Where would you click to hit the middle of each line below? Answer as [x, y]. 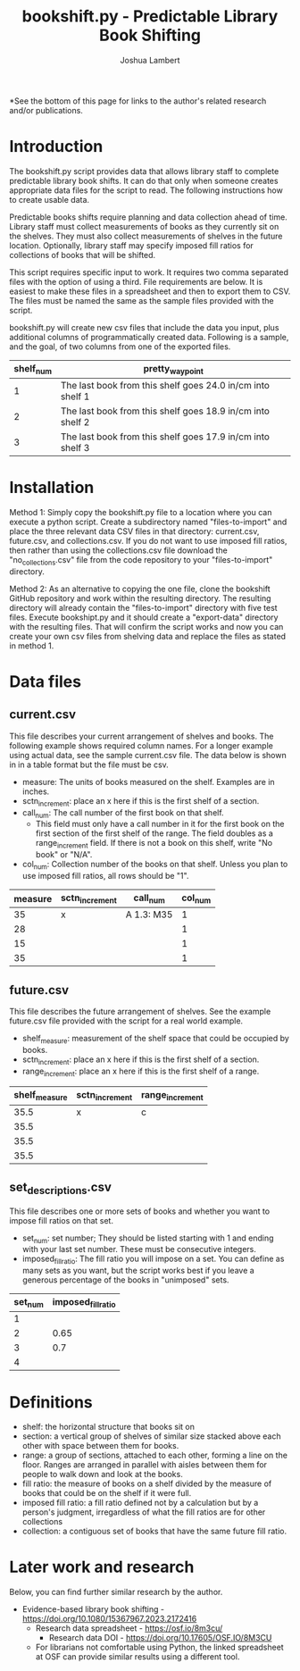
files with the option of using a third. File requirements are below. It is [136, 281]
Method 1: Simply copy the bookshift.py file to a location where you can [141, 512]
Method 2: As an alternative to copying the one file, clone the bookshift [140, 589]
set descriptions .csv [60, 1188]
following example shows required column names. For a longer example [142, 745]
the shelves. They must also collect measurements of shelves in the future [146, 236]
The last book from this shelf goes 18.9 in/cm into [165, 411]
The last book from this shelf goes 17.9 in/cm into [165, 437]
